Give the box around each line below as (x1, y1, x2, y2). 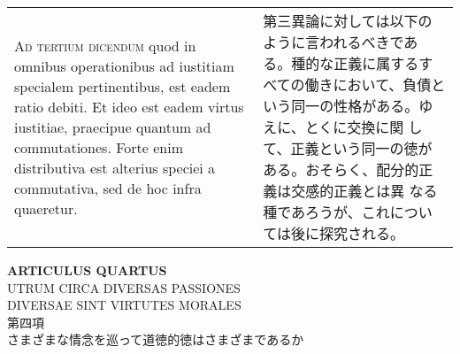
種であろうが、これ (263, 202, 390, 222)
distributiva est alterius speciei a (14, 157, 216, 178)
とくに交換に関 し (304, 117, 423, 137)
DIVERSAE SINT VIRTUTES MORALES (7, 296, 241, 314)
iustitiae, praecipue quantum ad (14, 116, 211, 137)
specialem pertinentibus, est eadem (14, 75, 231, 96)
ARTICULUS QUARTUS (7, 261, 167, 279)
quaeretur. (14, 197, 78, 219)
